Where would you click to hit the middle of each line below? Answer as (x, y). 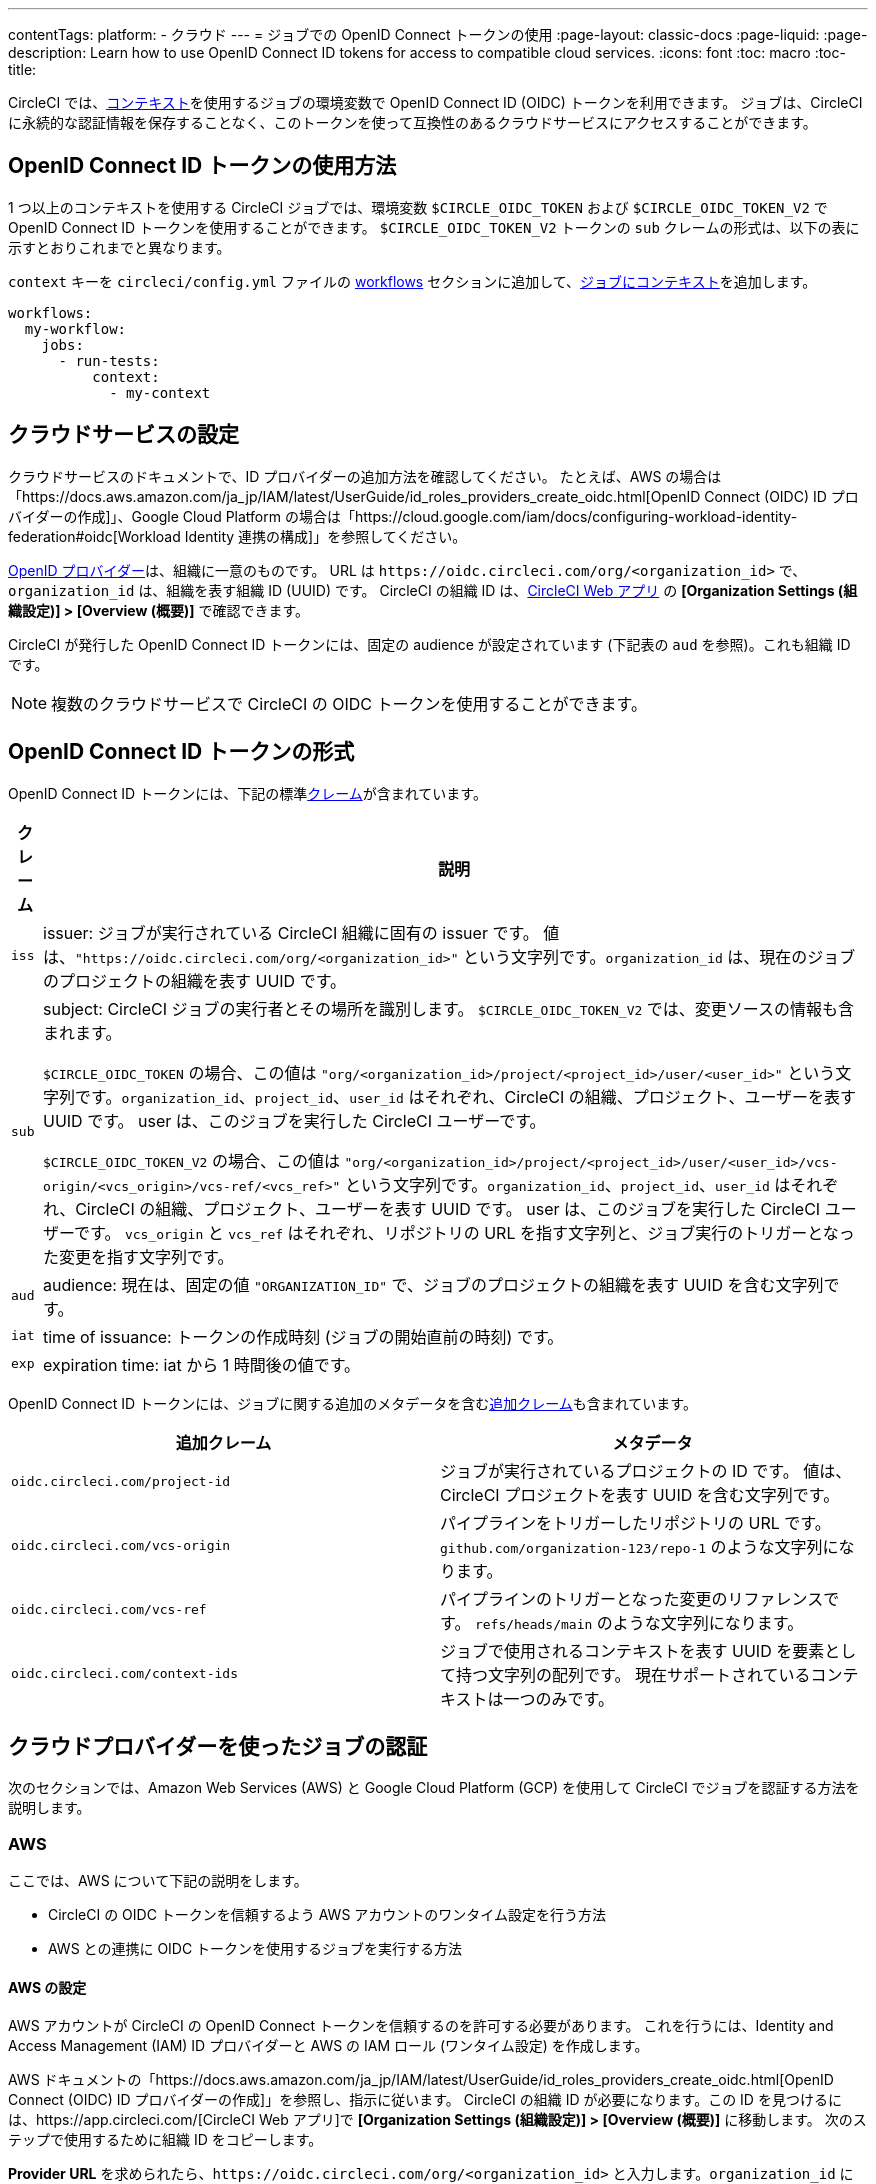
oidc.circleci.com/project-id (121, 1482)
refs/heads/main (533, 1624)
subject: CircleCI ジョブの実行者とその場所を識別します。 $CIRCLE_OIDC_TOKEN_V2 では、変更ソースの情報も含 (449, 1008)
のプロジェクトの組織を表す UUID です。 (195, 980)
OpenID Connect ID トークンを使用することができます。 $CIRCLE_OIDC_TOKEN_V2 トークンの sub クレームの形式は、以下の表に (434, 227)
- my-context (160, 392)
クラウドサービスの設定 (123, 435)
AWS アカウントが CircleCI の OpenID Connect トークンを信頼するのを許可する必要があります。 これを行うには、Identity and (421, 2026)
